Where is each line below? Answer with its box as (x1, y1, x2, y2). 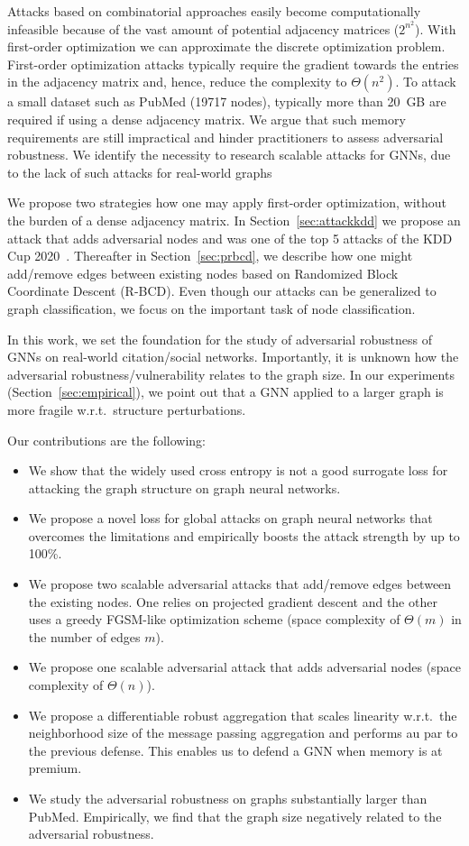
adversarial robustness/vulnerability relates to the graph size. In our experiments (7, 364, 455, 383)
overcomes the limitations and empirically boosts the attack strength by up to (28, 526, 460, 545)
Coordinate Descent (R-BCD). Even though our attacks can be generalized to (7, 281, 437, 300)
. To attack (395, 72, 456, 91)
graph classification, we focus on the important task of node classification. (7, 299, 416, 317)
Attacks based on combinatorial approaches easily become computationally (7, 2, 421, 20)
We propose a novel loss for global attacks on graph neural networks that (28, 509, 433, 528)
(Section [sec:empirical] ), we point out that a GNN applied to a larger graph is (7, 382, 444, 401)
